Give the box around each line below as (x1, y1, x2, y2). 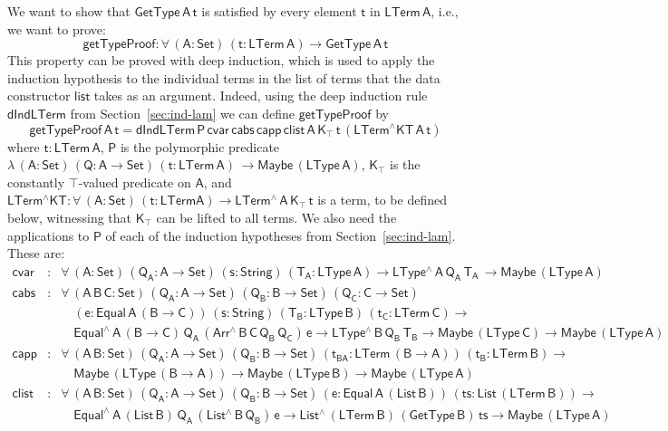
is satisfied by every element (201, 2, 357, 20)
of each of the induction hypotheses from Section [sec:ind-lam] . (105, 225, 456, 244)
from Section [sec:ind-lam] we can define (70, 103, 295, 122)
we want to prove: (7, 19, 106, 38)
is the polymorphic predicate (120, 137, 280, 156)
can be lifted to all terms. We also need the (156, 207, 397, 226)
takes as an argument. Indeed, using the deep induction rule (93, 86, 428, 105)
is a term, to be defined (317, 190, 447, 209)
